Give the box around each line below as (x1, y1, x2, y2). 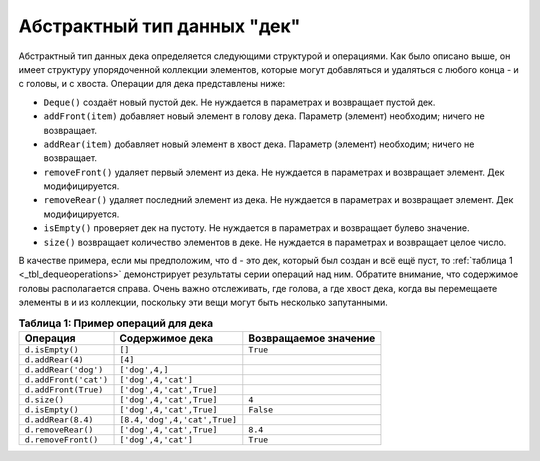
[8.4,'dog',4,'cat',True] (119, 414, 238, 425)
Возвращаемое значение (248, 331, 376, 345)
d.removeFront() (24, 434, 99, 445)
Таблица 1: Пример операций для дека (18, 316, 214, 330)
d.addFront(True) (24, 384, 104, 395)
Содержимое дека (119, 331, 214, 345)
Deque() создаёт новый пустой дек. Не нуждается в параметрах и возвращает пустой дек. (43, 96, 436, 108)
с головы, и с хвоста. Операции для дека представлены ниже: (18, 78, 286, 90)
